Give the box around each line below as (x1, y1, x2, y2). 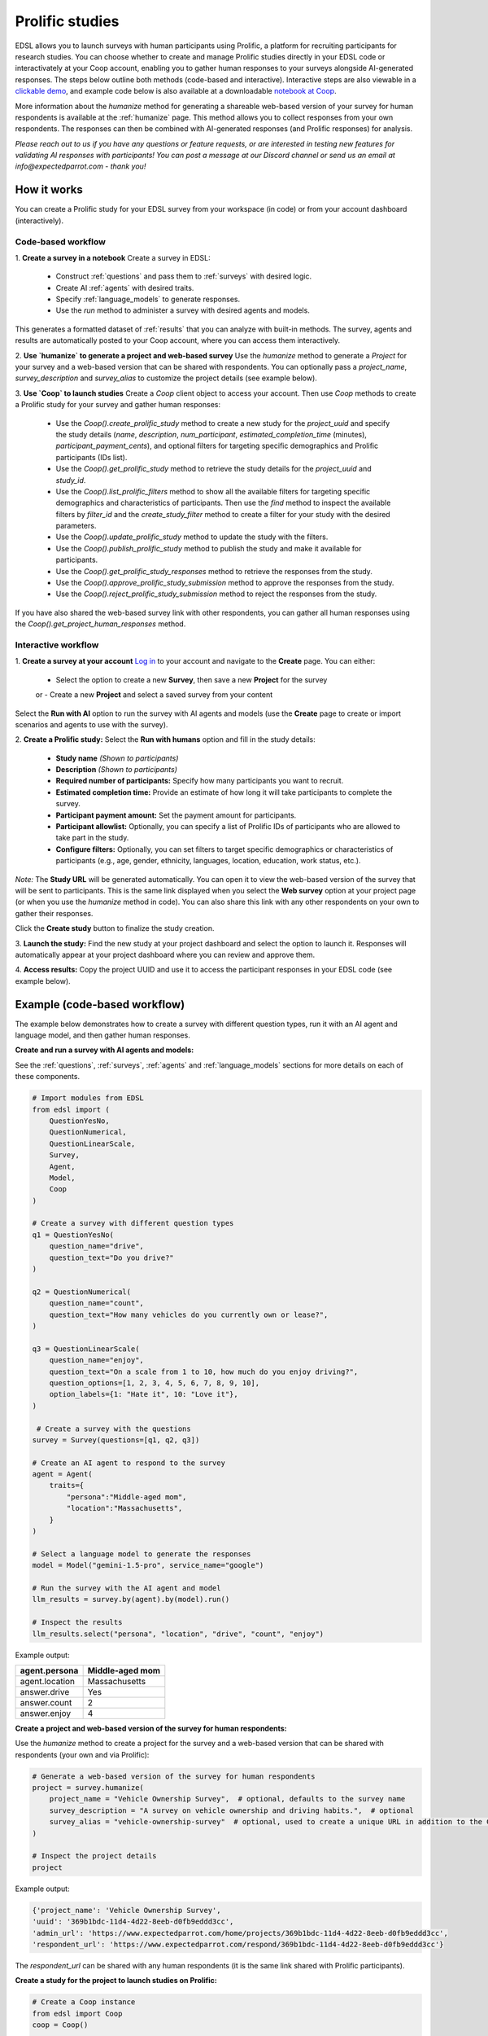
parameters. (55, 521, 97, 531)
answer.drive (20, 1686, 70, 1697)
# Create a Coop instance (32, 1998, 136, 2007)
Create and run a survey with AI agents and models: (15, 1045, 194, 1055)
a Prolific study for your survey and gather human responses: (15, 400, 221, 410)
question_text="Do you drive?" (49, 1253, 174, 1262)
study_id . (55, 475, 86, 485)
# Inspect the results (32, 1617, 123, 1627)
